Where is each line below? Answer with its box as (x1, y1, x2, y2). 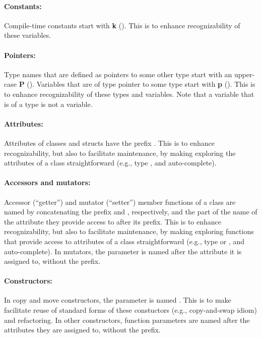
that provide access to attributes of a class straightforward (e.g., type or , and (4, 236, 245, 246)
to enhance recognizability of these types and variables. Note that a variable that (4, 88, 254, 99)
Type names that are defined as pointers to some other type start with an (4, 69, 232, 79)
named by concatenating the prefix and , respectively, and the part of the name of (4, 206, 257, 217)
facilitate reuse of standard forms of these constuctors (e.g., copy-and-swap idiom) (4, 305, 257, 315)
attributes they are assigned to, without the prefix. (4, 324, 161, 335)
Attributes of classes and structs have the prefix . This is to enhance (4, 137, 215, 148)
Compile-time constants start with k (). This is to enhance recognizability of (4, 20, 240, 30)
